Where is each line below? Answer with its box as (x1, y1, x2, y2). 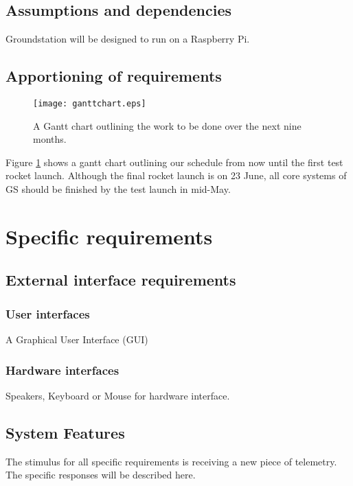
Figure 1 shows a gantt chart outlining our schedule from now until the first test (5, 154, 343, 169)
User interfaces (5, 305, 90, 322)
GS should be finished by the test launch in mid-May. (5, 182, 231, 196)
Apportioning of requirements (5, 65, 222, 86)
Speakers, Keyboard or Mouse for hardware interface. (5, 388, 230, 402)
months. (33, 132, 67, 146)
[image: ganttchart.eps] (33, 99, 146, 108)
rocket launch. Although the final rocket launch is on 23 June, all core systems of (5, 168, 347, 183)
